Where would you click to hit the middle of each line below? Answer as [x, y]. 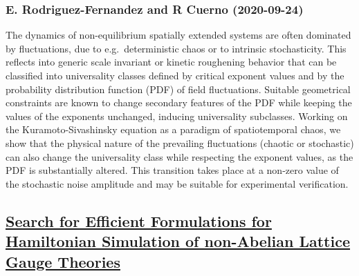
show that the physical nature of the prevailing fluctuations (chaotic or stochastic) [180, 142]
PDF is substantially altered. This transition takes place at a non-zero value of [172, 170]
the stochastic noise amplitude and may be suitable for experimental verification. [177, 183]
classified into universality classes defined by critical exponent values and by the [175, 75]
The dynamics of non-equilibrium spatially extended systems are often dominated [178, 35]
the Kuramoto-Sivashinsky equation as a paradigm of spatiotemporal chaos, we [173, 129]
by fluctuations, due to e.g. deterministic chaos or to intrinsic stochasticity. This [176, 48]
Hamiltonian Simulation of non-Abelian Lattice [178, 241]
